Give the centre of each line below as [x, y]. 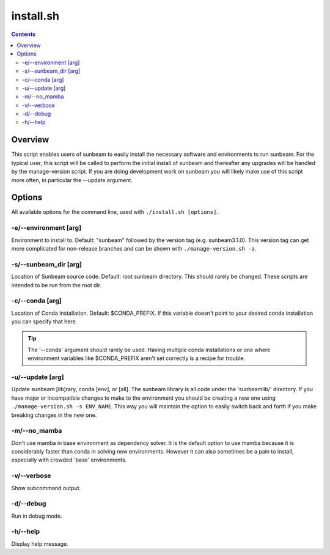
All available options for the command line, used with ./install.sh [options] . [115, 212]
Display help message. [40, 543]
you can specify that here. [44, 322]
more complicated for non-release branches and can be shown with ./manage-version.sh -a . [134, 248]
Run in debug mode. [37, 516]
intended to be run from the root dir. [57, 285]
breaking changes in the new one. [54, 415]
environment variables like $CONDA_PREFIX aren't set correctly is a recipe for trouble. [137, 358]
